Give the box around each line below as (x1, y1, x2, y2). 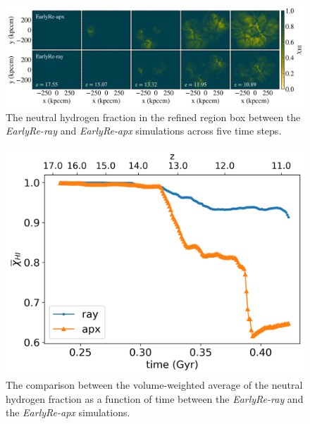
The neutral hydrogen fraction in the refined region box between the (6, 109, 301, 124)
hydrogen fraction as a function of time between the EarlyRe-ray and (6, 391, 304, 406)
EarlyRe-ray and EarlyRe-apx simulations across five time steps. (6, 123, 282, 138)
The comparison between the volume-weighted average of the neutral (6, 378, 303, 392)
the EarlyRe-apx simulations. (6, 405, 130, 420)
